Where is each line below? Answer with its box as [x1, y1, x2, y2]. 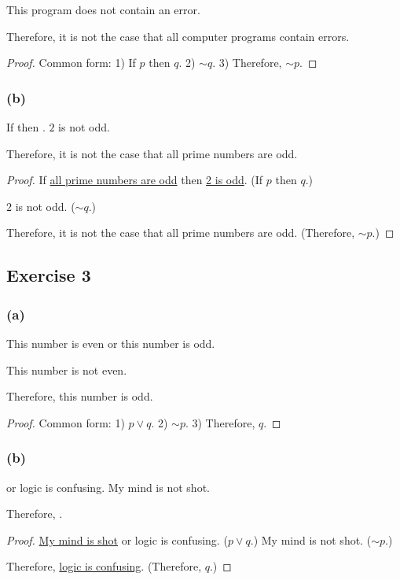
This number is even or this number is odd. [6, 334, 215, 351]
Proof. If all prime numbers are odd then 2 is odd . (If [6, 172, 263, 188]
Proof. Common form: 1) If [6, 54, 136, 71]
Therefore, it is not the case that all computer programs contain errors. [6, 28, 350, 44]
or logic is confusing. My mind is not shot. [6, 478, 210, 495]
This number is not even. [6, 361, 127, 378]
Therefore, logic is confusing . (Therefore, [6, 558, 202, 574]
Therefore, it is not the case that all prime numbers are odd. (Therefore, [6, 224, 355, 241]
